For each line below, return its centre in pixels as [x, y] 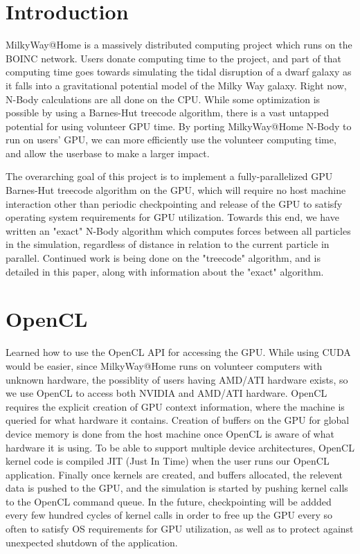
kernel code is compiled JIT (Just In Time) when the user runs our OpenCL [168, 461]
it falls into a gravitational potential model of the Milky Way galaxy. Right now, [176, 85]
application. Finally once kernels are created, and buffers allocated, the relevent [174, 474]
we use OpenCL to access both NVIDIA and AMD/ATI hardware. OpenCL [166, 393]
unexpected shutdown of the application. [92, 542]
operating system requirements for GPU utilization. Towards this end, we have [172, 217]
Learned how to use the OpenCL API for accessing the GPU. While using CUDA [178, 352]
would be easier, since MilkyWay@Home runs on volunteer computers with [164, 365]
